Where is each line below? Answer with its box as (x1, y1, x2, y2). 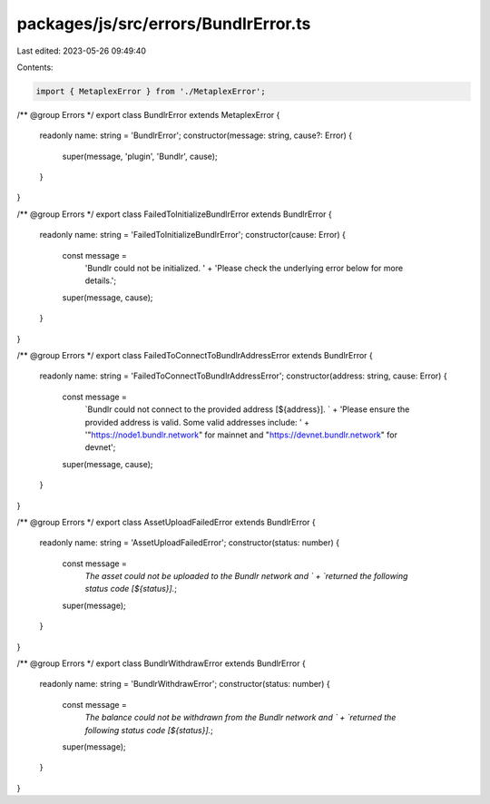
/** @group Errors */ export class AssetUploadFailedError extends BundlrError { (16, 516, 317, 527)
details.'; (84, 275, 117, 286)
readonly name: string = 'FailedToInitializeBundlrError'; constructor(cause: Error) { (39, 230, 347, 240)
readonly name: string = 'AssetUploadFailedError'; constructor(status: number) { (39, 537, 340, 548)
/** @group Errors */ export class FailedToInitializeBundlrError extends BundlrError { (16, 209, 332, 220)
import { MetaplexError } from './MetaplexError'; (35, 86, 267, 96)
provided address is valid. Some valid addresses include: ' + (84, 417, 310, 427)
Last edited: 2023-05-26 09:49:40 (16, 45, 147, 56)
